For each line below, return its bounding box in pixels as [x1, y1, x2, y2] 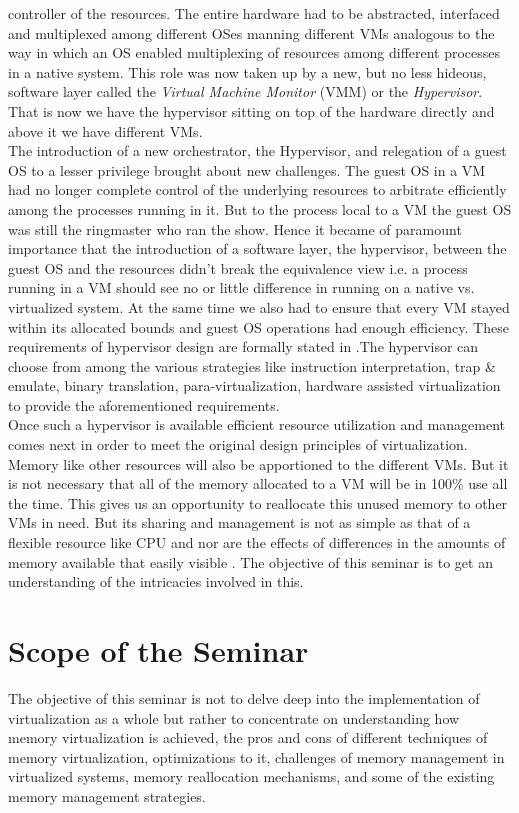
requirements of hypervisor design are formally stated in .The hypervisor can [8, 336, 479, 357]
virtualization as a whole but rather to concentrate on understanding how [8, 707, 460, 728]
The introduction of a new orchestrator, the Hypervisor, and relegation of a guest [8, 140, 507, 161]
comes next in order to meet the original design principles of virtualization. [8, 434, 468, 455]
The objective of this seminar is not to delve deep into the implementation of [8, 687, 480, 708]
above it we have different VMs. [8, 120, 203, 141]
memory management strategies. [8, 785, 206, 806]
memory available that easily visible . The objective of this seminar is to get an [8, 551, 493, 572]
